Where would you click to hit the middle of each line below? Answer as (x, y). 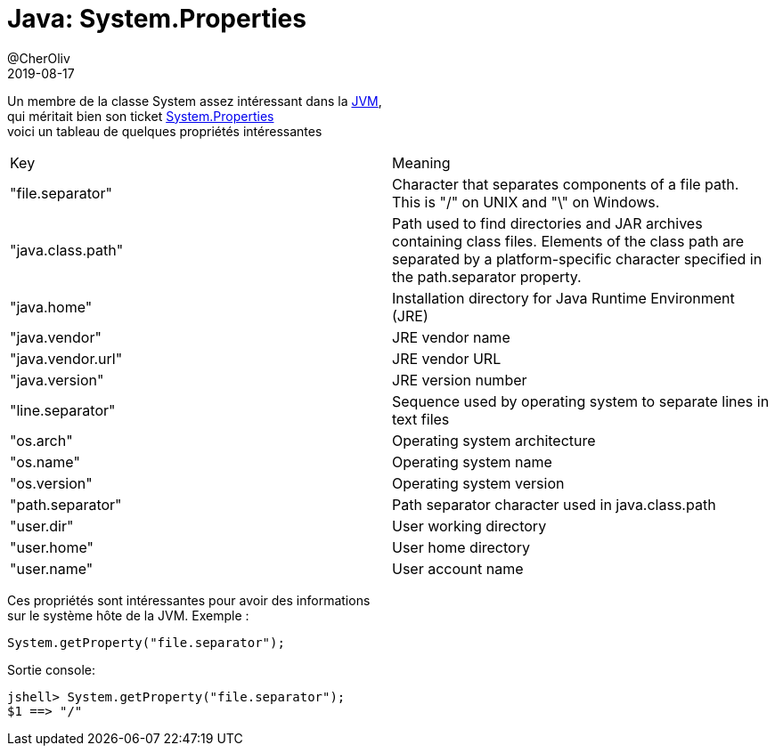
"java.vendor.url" (66, 358)
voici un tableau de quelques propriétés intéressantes (165, 131)
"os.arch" (41, 440)
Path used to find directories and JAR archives (547, 223)
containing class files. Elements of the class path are (568, 241)
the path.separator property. (487, 276)
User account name (458, 568)
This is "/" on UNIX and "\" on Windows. (526, 202)
